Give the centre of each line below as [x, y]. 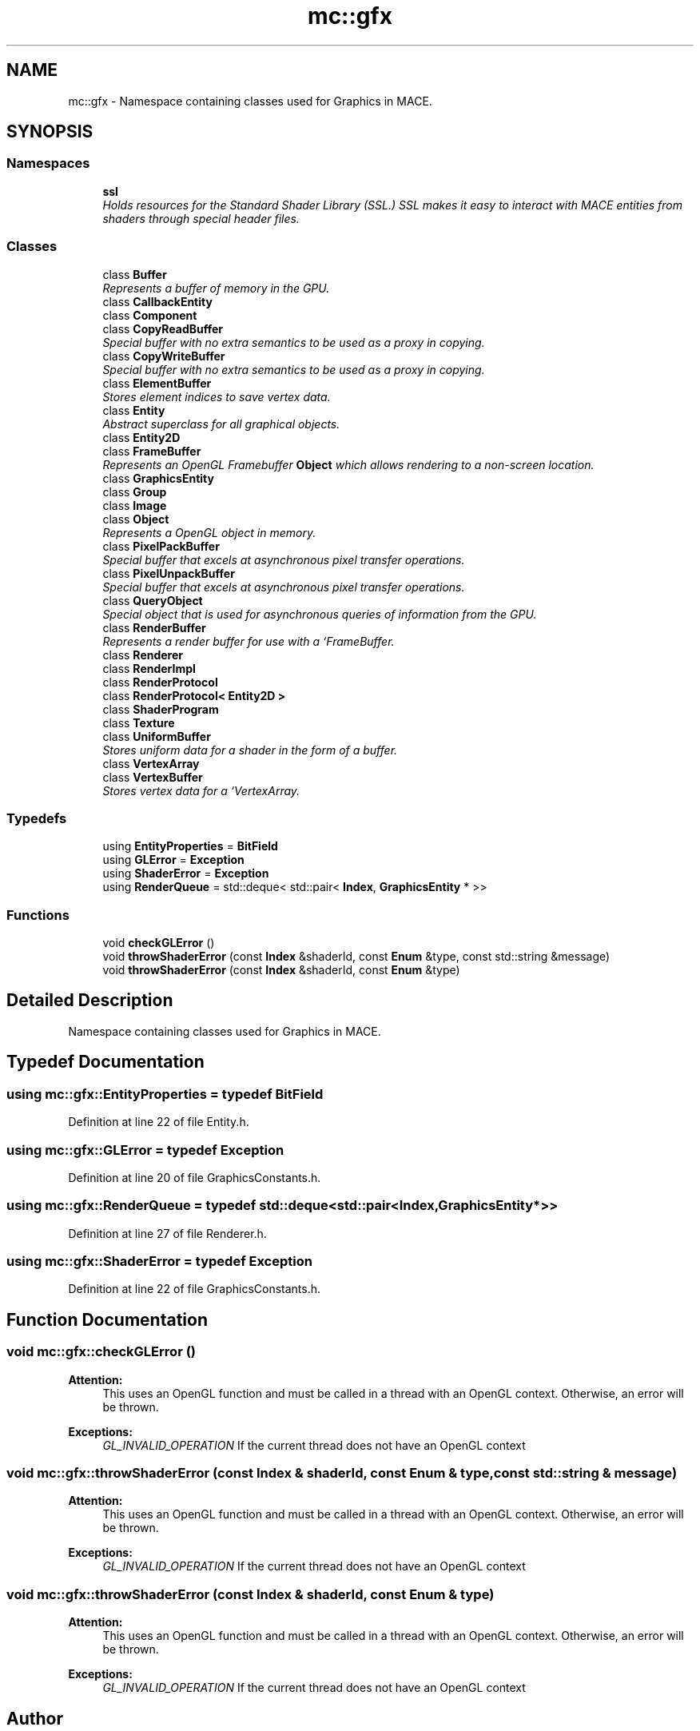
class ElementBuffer [157, 383]
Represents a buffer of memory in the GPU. [216, 288]
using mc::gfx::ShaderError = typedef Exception [159, 1261]
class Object [136, 519]
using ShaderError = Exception [186, 873]
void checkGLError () [159, 943]
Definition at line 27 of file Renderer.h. [167, 1233]
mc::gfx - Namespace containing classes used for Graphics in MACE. [250, 101]
